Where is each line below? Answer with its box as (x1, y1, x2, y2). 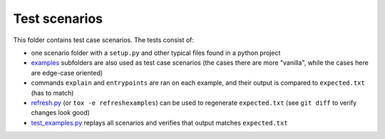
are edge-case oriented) (31, 68, 103, 77)
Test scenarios (13, 11, 103, 26)
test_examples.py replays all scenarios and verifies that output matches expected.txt (31, 118, 288, 127)
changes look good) (31, 108, 91, 117)
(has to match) (31, 88, 74, 97)
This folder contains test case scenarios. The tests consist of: (13, 36, 195, 44)
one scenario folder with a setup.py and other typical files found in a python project (31, 48, 281, 57)
